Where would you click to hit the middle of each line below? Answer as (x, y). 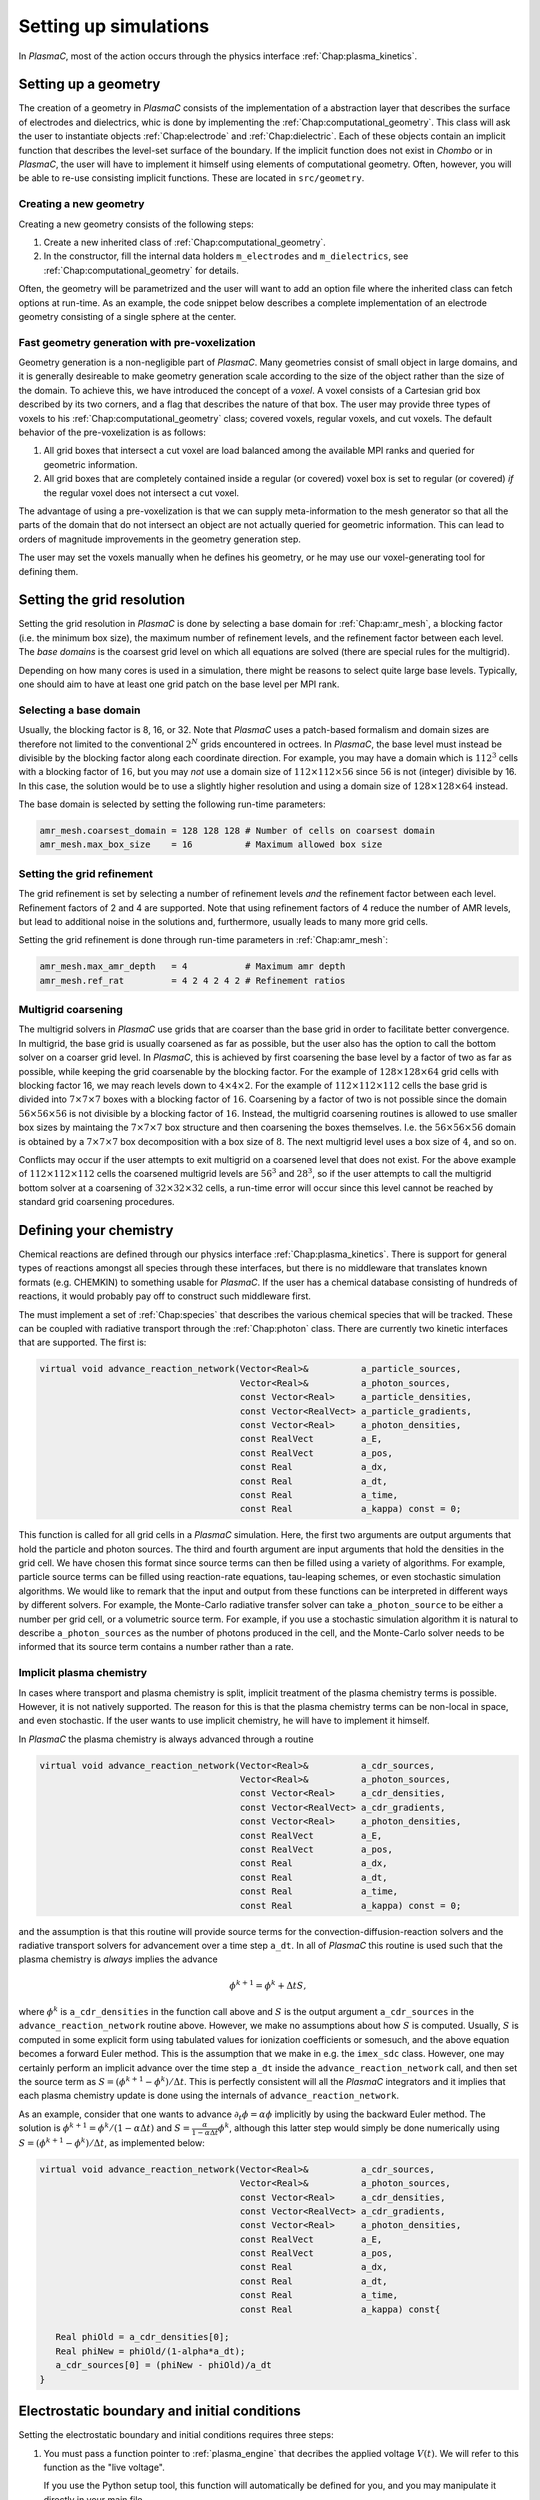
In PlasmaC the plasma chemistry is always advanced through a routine (166, 1739)
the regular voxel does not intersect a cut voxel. (141, 492)
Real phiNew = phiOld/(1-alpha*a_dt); (150, 2351)
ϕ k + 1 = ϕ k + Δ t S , (268, 1984)
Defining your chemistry (96, 1230)
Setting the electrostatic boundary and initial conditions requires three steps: (176, 2435)
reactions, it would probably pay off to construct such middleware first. (165, 1296)
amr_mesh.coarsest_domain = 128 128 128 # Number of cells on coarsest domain (237, 831)
